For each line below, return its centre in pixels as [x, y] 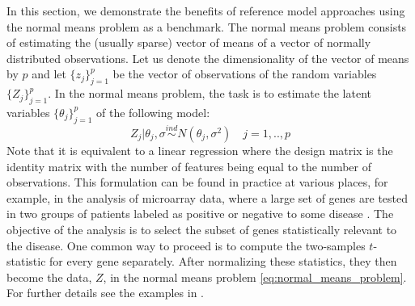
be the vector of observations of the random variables [245, 74]
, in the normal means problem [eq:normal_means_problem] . [255, 277]
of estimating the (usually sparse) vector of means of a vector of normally [189, 42]
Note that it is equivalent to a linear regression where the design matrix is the [200, 150]
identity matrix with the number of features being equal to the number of [189, 166]
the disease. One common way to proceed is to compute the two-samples [186, 245]
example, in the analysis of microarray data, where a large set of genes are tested [207, 197]
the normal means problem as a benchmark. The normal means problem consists [207, 26]
